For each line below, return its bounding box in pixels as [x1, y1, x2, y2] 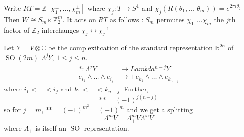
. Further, [119, 84, 149, 94]
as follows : [110, 14, 144, 24]
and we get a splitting [126, 104, 193, 115]
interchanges [41, 24, 79, 35]
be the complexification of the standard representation [48, 43, 213, 53]
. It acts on [62, 14, 96, 24]
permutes [156, 14, 185, 24]
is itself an [35, 122, 67, 133]
